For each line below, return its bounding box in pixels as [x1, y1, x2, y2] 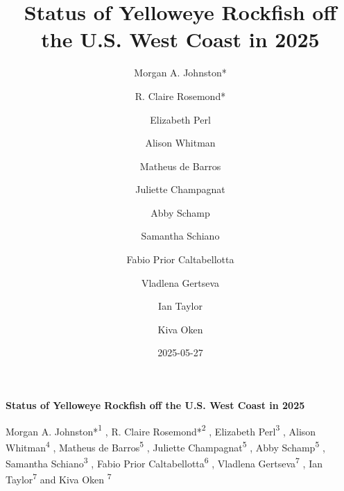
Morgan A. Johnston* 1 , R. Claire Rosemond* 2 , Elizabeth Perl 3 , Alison [6, 422, 316, 438]
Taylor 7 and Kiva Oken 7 [6, 470, 112, 487]
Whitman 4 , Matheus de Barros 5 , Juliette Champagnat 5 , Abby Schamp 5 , [6, 438, 325, 454]
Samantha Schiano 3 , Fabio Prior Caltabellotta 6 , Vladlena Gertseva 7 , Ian [6, 454, 322, 470]
